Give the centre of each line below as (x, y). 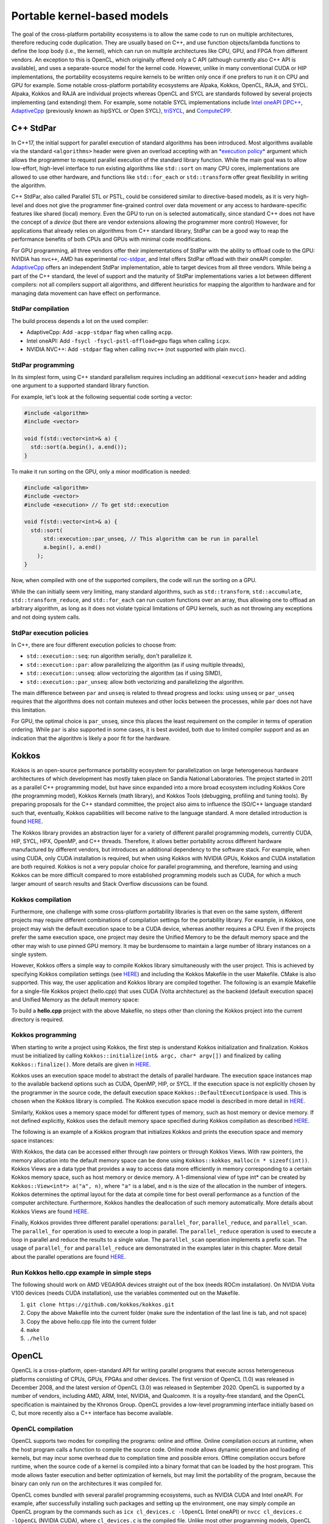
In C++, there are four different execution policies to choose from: (94, 645)
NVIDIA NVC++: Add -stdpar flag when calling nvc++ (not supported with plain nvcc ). (136, 349)
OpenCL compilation (42, 1428)
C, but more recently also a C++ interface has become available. (92, 1413)
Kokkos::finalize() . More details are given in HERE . (81, 1064)
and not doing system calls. (46, 617)
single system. (30, 954)
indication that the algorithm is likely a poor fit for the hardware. (91, 738)
